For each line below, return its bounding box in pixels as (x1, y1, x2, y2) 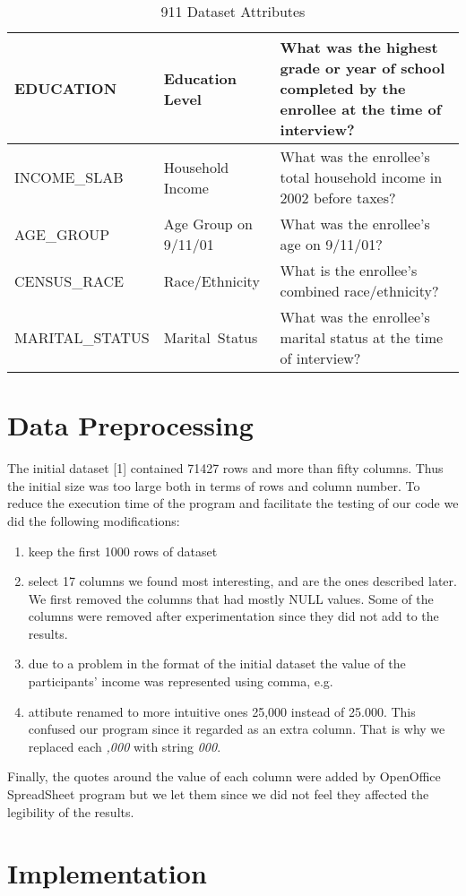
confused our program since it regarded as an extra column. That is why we (28, 719, 445, 738)
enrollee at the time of (280, 99, 442, 119)
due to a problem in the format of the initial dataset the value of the (28, 654, 406, 673)
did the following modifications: (7, 511, 180, 530)
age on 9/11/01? (280, 234, 383, 254)
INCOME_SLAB (14, 167, 124, 187)
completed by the (280, 78, 406, 99)
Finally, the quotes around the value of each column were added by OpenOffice (7, 767, 441, 786)
